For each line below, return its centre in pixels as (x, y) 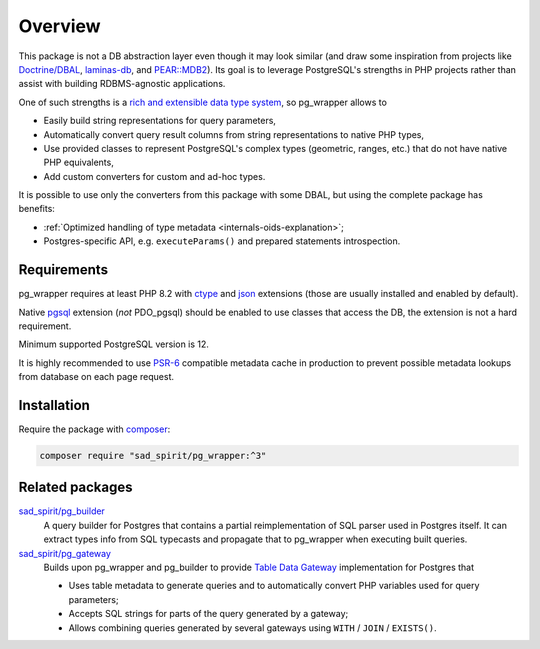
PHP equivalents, (78, 162)
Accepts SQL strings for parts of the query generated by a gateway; (208, 614)
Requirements (63, 270)
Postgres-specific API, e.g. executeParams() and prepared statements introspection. (222, 241)
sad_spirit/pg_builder (61, 511)
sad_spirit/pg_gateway (65, 553)
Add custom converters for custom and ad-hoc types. (154, 176)
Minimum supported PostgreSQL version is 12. (114, 344)
